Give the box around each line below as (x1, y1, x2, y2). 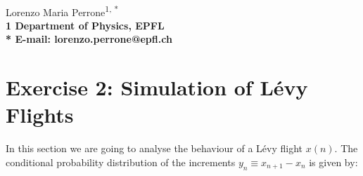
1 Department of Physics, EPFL (6, 18, 165, 32)
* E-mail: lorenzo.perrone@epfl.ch (6, 32, 172, 46)
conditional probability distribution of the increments (6, 154, 236, 169)
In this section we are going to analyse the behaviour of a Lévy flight (6, 141, 303, 156)
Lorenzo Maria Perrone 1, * (6, 2, 119, 19)
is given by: (309, 154, 358, 169)
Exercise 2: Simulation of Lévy (6, 73, 308, 102)
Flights (6, 100, 74, 129)
